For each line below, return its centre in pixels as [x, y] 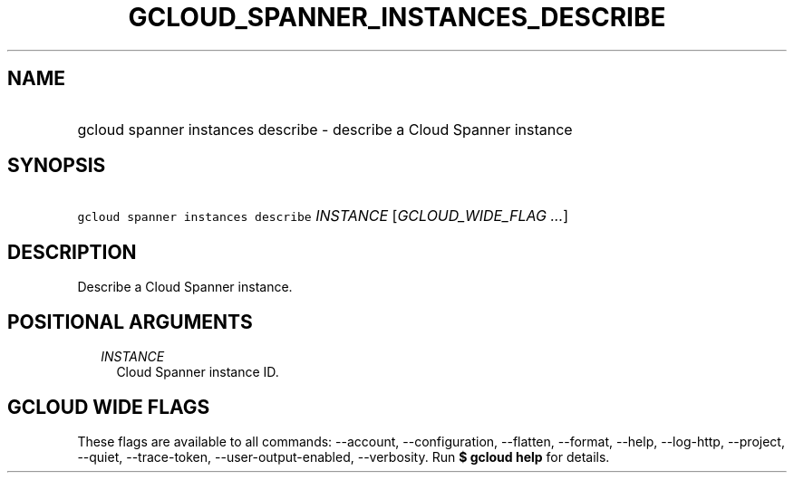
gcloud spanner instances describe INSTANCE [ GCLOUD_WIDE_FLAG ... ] [323, 216]
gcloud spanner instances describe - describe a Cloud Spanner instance [325, 129]
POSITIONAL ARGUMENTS [130, 322]
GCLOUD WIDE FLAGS [109, 407]
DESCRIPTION [72, 252]
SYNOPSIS [57, 166]
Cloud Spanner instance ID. [198, 372]
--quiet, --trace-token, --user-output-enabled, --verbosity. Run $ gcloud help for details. [344, 456]
